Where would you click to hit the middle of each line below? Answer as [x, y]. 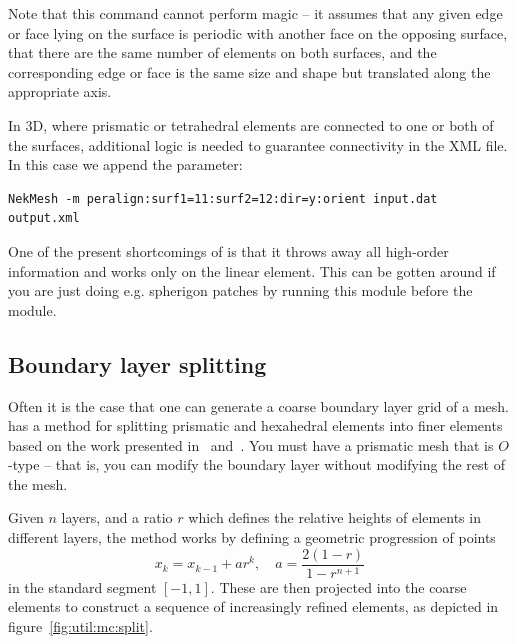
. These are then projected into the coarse [338, 586]
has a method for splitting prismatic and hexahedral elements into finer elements [255, 425]
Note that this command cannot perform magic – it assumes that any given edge [255, 13]
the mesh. [38, 483]
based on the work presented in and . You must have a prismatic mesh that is [251, 444]
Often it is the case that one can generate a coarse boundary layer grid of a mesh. [258, 405]
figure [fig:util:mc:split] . [80, 625]
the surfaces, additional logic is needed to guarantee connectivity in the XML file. [258, 144]
